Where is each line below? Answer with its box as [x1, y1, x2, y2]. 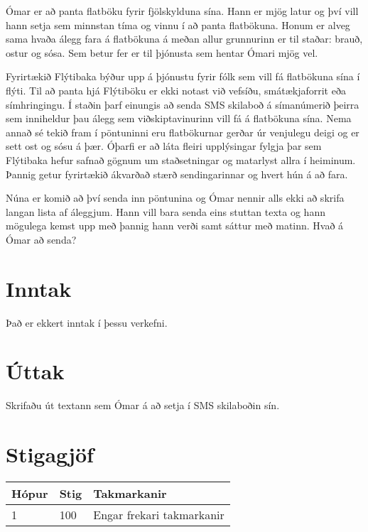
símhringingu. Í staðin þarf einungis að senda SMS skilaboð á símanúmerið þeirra [6, 97, 359, 112]
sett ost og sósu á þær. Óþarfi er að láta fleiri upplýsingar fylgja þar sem [6, 139, 322, 153]
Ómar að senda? [6, 232, 77, 246]
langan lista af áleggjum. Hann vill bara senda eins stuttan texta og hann [6, 204, 325, 219]
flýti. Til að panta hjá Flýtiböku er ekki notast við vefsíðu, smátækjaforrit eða [6, 82, 346, 97]
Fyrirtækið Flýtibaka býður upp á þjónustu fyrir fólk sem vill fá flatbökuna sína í [6, 69, 360, 84]
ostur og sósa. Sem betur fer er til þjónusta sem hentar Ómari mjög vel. [6, 45, 318, 60]
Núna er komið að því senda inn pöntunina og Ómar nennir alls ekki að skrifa [6, 190, 345, 205]
